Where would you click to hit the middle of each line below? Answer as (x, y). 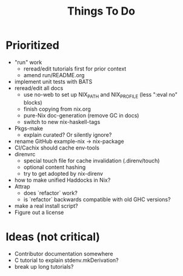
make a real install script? (46, 205)
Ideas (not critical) (53, 237)
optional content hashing (55, 167)
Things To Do (101, 11)
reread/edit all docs (39, 88)
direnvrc (25, 154)
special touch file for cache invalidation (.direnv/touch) (91, 160)
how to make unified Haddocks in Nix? (62, 180)
